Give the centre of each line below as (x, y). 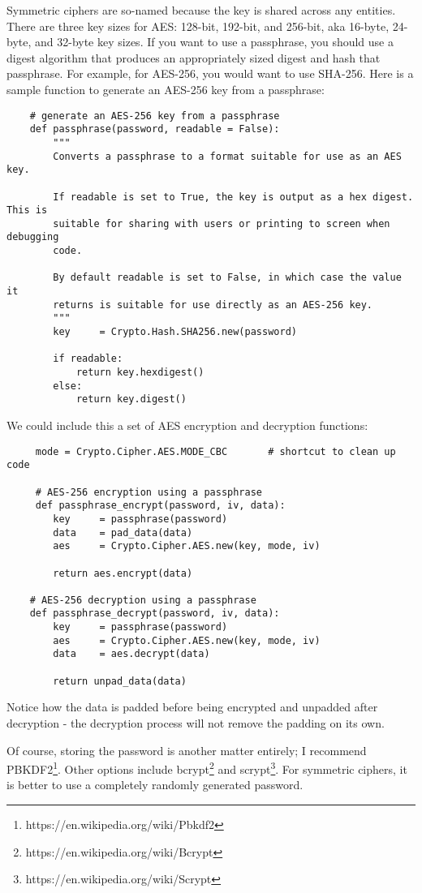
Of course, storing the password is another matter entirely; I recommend (187, 750)
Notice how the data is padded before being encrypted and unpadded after (192, 707)
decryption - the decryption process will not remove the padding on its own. (196, 723)
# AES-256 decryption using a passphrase (143, 600)
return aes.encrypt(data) (123, 573)
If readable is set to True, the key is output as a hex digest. (233, 197)
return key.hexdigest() (140, 373)
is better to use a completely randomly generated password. (155, 785)
